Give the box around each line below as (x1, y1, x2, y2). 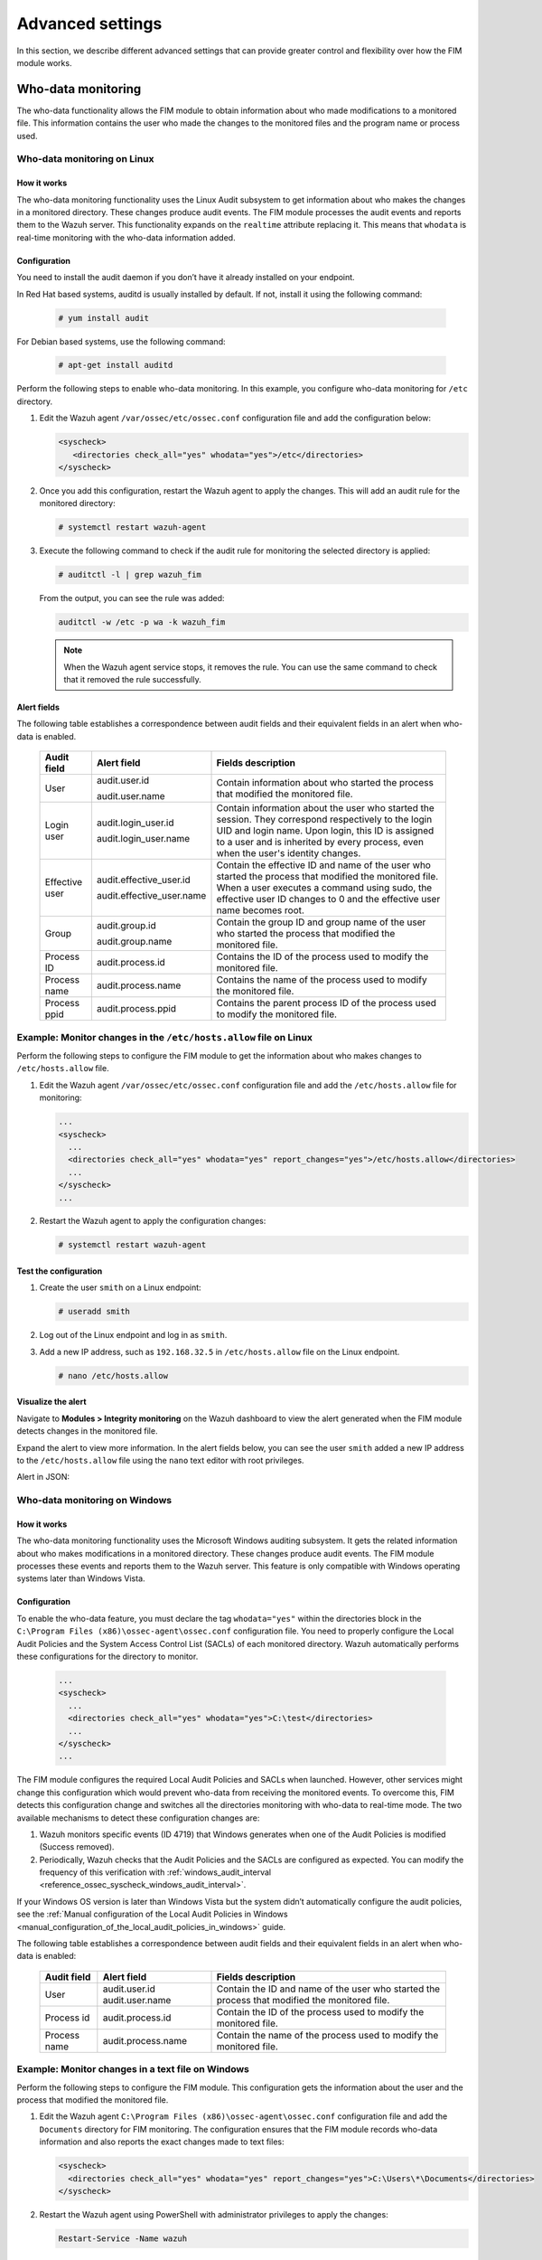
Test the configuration (16, 1266, 103, 1276)
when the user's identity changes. (216, 847, 361, 860)
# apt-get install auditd (58, 360, 173, 371)
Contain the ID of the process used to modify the (216, 2005, 425, 2018)
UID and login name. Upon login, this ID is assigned (216, 824, 435, 837)
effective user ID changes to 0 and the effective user (216, 893, 441, 906)
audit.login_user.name (96, 833, 191, 845)
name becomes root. (216, 904, 304, 917)
